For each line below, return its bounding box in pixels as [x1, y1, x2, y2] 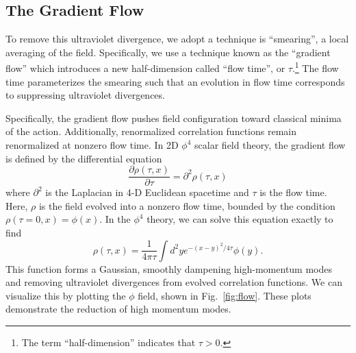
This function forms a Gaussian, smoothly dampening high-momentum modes [5, 261, 333, 276]
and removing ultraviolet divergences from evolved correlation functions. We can [5, 275, 342, 289]
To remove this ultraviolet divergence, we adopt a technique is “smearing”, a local [5, 32, 349, 46]
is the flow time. [259, 185, 327, 199]
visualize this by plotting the [5, 288, 126, 302]
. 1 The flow [292, 59, 339, 75]
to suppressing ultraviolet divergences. [5, 88, 165, 102]
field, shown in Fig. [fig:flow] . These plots [138, 288, 311, 302]
